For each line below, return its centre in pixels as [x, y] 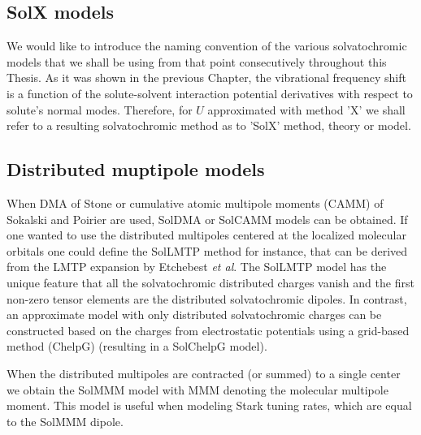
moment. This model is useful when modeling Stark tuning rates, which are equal [209, 405]
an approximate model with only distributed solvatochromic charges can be [194, 314]
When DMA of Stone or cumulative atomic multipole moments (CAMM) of [195, 202]
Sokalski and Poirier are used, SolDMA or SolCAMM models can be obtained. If [207, 219]
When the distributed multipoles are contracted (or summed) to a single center [204, 373]
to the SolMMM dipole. [65, 421]
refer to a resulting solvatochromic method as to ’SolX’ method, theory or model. [209, 125]
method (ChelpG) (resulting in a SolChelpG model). [137, 346]
